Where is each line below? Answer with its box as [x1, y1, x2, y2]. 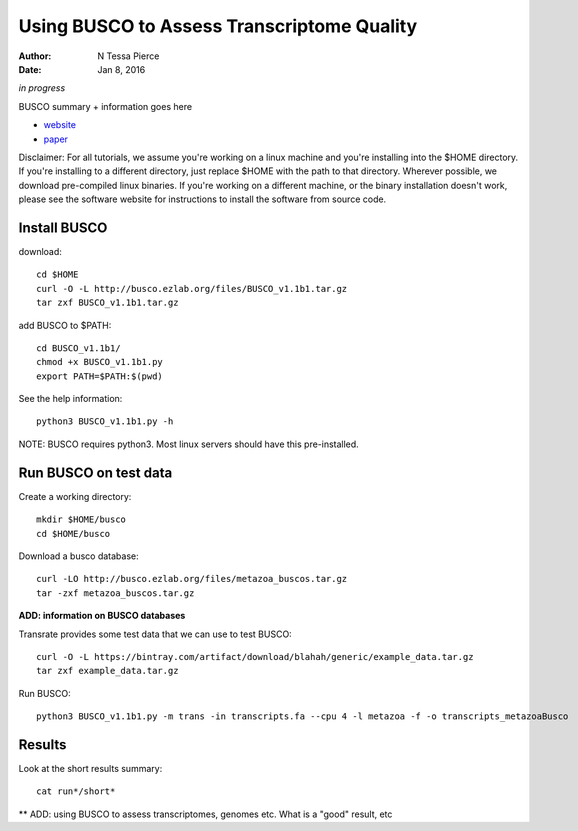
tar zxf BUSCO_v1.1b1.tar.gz [36, 297, 179, 309]
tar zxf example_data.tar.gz [36, 665, 179, 677]
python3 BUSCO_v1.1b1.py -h [36, 416, 174, 427]
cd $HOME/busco [36, 528, 111, 539]
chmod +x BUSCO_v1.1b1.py [36, 356, 164, 368]
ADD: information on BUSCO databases [18, 610, 186, 622]
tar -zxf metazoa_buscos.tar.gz [36, 587, 195, 599]
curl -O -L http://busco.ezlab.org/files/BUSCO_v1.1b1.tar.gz [36, 283, 348, 294]
